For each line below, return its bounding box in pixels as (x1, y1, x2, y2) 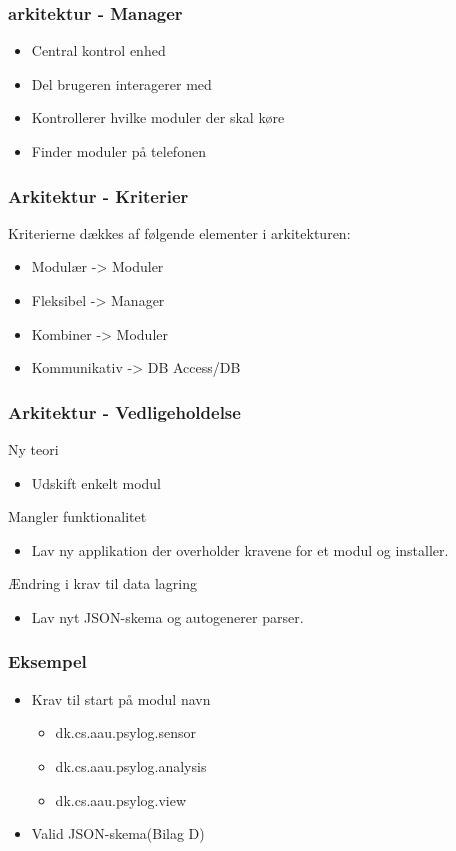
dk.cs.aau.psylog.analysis (55, 755, 207, 776)
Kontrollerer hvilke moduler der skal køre (31, 107, 285, 128)
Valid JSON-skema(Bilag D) (31, 823, 205, 844)
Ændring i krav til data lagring (8, 573, 197, 594)
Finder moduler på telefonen (31, 141, 206, 161)
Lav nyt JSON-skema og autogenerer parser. (31, 606, 304, 627)
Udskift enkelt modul (31, 472, 162, 493)
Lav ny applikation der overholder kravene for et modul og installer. (31, 539, 449, 560)
